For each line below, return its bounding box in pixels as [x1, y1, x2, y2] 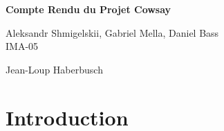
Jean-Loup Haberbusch [6, 62, 103, 76]
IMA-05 [6, 39, 39, 53]
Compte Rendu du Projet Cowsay [6, 2, 171, 16]
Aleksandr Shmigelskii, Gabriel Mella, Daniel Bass [6, 25, 219, 40]
